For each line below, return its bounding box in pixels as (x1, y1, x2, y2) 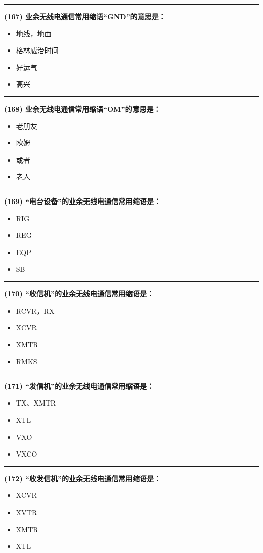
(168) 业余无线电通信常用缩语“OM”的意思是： (4, 103, 161, 114)
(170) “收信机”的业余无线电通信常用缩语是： (4, 288, 154, 298)
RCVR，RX (16, 305, 55, 316)
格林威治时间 (16, 45, 59, 56)
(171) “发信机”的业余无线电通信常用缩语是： (4, 380, 154, 391)
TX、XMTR (16, 397, 56, 408)
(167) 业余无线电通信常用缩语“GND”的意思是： (4, 11, 166, 21)
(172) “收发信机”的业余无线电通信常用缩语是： (4, 473, 161, 483)
